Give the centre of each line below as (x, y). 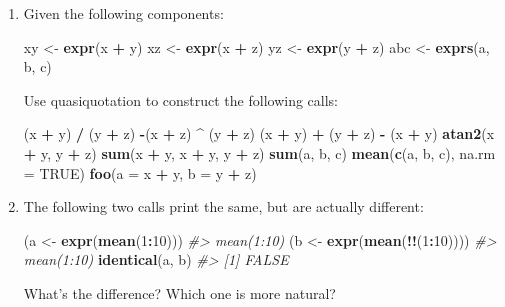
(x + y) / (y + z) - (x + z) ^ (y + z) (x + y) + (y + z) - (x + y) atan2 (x (259, 133)
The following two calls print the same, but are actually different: (223, 206)
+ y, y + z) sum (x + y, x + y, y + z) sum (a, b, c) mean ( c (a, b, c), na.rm (259, 152)
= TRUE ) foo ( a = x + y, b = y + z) (140, 172)
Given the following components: (123, 13)
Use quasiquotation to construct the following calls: (180, 99)
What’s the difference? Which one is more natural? (179, 292)
